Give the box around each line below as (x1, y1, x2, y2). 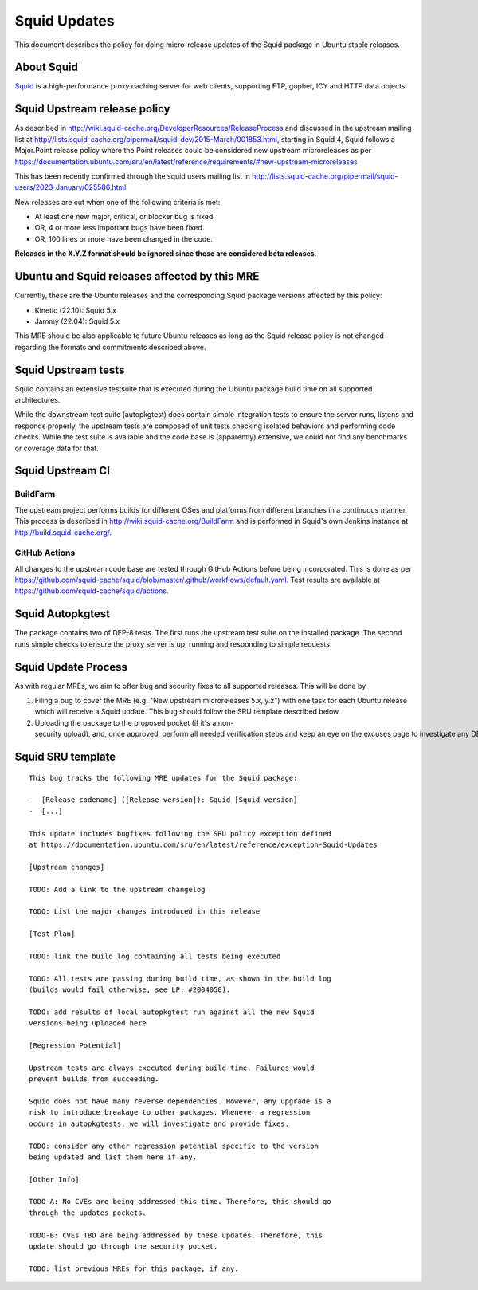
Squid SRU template (14, 750, 116, 764)
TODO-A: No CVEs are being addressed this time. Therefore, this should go (29, 1197, 331, 1206)
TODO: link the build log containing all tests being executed (29, 951, 281, 961)
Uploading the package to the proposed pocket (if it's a (34, 718, 217, 727)
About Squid (14, 61, 79, 74)
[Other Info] (29, 1174, 80, 1184)
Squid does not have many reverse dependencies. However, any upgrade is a (29, 1096, 331, 1106)
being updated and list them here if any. (29, 1152, 198, 1162)
